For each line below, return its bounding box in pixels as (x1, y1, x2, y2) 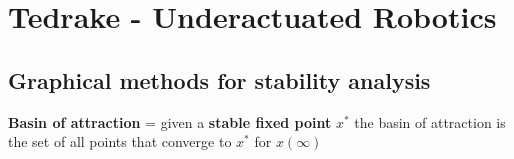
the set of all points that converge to (8, 131, 232, 152)
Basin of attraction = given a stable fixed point (8, 111, 332, 132)
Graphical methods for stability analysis (8, 64, 431, 95)
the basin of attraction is (354, 111, 506, 132)
